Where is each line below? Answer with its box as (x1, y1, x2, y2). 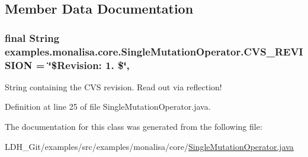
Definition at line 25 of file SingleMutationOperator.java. (5, 100, 211, 113)
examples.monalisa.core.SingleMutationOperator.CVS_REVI (5, 44, 303, 58)
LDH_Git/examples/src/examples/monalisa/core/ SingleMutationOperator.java (5, 140, 294, 152)
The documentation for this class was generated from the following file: (5, 120, 262, 133)
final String (5, 30, 60, 45)
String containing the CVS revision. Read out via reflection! (5, 80, 222, 93)
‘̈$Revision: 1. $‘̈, (48, 57, 130, 72)
